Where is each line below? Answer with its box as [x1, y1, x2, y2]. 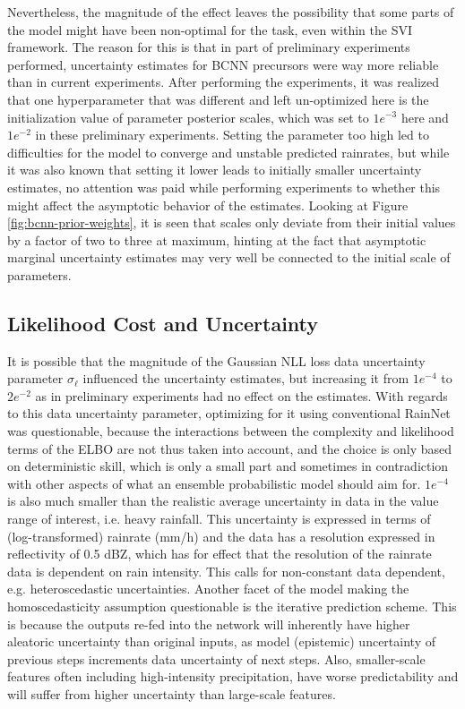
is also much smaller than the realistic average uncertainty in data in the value [7, 491, 439, 510]
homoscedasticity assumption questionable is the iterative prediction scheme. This [7, 597, 457, 616]
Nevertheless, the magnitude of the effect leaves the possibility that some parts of [7, 3, 454, 21]
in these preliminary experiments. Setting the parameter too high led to [35, 125, 429, 144]
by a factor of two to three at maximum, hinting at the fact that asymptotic [7, 230, 426, 249]
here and [400, 107, 449, 126]
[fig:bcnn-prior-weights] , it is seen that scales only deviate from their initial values [7, 213, 456, 232]
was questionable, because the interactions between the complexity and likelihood [7, 422, 454, 440]
